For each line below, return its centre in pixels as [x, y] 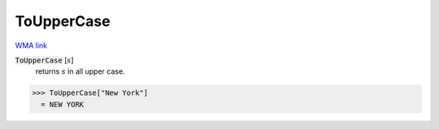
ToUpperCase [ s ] [44, 60]
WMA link [31, 45]
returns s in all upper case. [80, 71]
